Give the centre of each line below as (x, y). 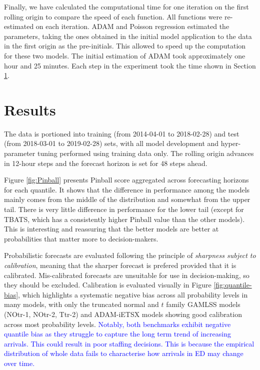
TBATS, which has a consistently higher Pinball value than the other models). (124, 219)
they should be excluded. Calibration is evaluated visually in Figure (108, 285)
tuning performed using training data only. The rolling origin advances (145, 153)
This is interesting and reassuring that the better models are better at (111, 229)
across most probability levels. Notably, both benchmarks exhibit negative (117, 324)
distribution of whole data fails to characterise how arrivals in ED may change (124, 353)
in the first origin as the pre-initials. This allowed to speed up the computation (125, 46)
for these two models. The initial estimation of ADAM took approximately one (125, 55)
